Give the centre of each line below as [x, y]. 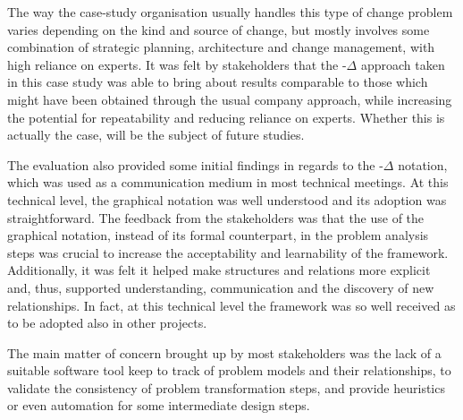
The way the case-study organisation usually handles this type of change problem [230, 12]
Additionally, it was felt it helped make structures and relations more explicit [219, 270]
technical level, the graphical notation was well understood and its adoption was [227, 199]
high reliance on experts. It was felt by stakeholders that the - [177, 64]
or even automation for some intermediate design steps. [159, 405]
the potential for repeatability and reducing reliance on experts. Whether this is [226, 117]
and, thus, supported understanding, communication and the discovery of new [221, 287]
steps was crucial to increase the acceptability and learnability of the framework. [228, 252]
